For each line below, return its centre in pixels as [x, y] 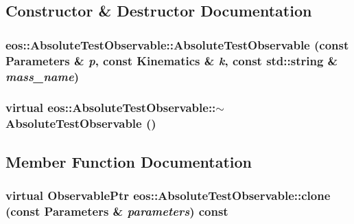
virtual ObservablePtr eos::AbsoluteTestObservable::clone [168, 195]
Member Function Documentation [129, 161]
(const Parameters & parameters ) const [117, 211]
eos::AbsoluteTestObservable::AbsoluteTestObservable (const [177, 44]
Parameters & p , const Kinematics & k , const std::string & [172, 60]
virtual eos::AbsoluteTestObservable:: [111, 108]
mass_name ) [42, 76]
